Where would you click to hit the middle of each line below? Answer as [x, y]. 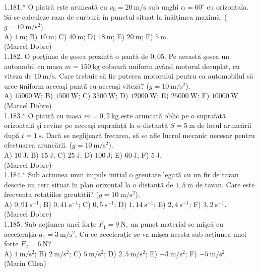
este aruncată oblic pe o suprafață [174, 115]
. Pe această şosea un [197, 56]
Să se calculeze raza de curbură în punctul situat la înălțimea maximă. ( [116, 16]
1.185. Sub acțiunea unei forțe [50, 224]
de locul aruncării [224, 125]
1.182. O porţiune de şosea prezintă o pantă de [76, 56]
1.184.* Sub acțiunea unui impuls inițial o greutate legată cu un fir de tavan [121, 175]
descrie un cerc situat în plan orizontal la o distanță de [89, 184]
